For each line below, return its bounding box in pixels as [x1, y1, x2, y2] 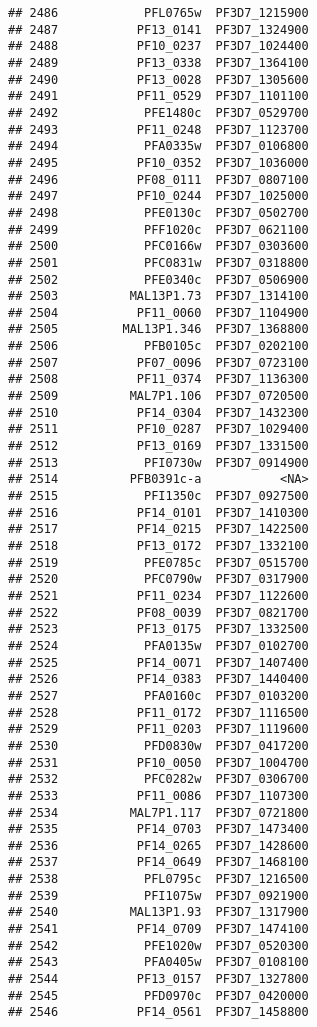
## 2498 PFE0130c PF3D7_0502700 [8, 205, 309, 220]
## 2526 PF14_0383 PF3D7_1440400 [8, 672, 309, 687]
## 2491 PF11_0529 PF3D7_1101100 [8, 89, 309, 104]
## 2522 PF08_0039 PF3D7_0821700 [8, 605, 309, 620]
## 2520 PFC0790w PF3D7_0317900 [8, 572, 309, 587]
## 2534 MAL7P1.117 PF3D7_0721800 [8, 805, 309, 820]
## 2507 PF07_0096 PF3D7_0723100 [8, 355, 309, 370]
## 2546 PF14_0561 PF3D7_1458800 [8, 1005, 309, 1020]
